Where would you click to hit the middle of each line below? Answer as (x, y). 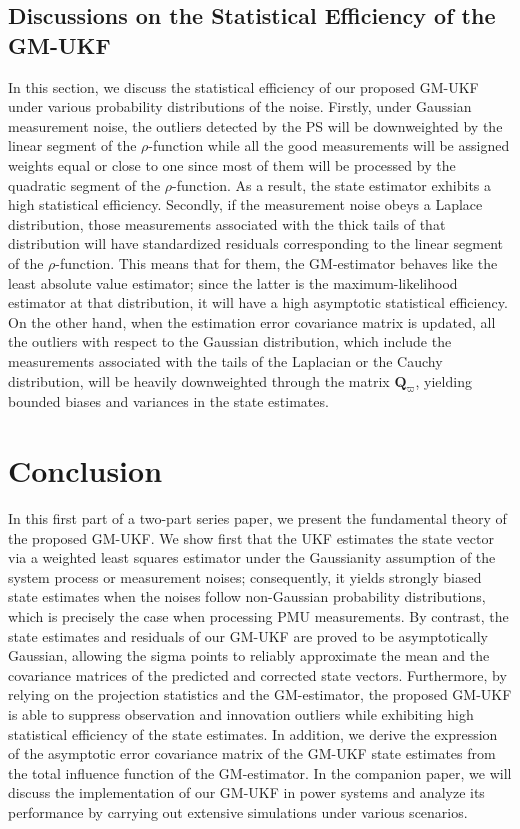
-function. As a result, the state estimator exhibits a (332, 184)
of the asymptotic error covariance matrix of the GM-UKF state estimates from (252, 753)
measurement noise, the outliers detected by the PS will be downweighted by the (255, 125)
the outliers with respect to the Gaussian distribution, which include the (230, 341)
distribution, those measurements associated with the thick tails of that (227, 223)
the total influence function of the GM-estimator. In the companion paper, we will (260, 772)
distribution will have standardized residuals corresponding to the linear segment (256, 243)
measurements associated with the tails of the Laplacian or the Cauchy (225, 360)
